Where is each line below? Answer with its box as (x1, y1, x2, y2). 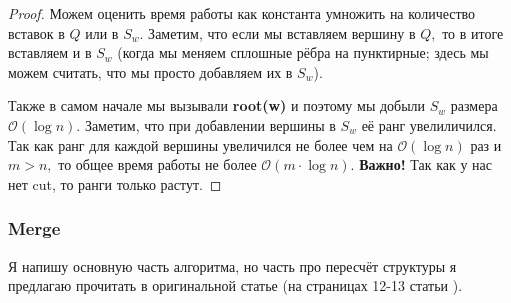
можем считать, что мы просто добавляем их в (8, 61, 293, 82)
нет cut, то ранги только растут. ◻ (8, 173, 222, 194)
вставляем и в (8, 42, 92, 63)
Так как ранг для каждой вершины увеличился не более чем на (8, 134, 393, 155)
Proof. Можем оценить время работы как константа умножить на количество (8, 3, 476, 23)
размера (450, 95, 498, 116)
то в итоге (442, 22, 504, 43)
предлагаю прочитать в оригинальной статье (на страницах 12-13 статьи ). (8, 275, 463, 296)
